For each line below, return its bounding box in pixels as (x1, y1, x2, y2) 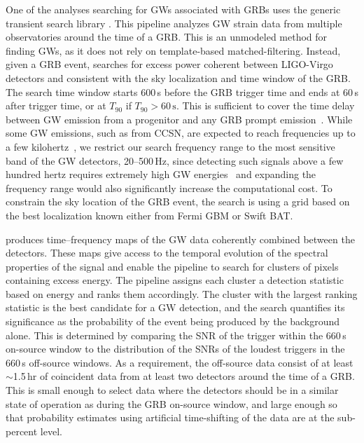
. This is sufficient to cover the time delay (176, 98, 355, 113)
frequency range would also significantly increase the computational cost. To (6, 180, 332, 195)
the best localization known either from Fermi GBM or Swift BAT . (6, 207, 293, 222)
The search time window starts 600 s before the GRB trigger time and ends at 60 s (6, 84, 358, 99)
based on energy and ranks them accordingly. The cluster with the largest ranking (6, 286, 358, 301)
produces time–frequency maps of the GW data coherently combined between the (6, 231, 355, 246)
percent (6, 423, 38, 438)
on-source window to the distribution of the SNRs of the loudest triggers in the (6, 341, 345, 356)
